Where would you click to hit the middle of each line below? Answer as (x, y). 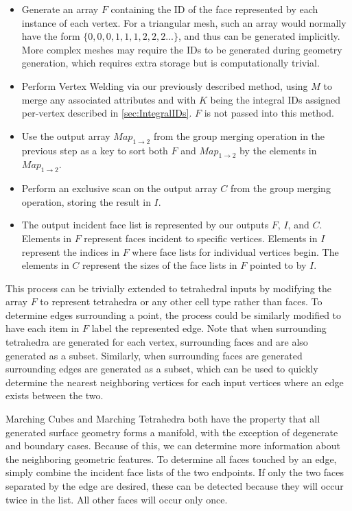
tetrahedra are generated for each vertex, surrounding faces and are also (157, 342)
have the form (51, 36)
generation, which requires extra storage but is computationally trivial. (171, 63)
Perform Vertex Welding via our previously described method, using (165, 85)
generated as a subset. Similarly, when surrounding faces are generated (154, 355)
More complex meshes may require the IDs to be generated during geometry (182, 49)
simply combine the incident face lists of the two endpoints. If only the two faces (175, 472)
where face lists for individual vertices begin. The (235, 251)
